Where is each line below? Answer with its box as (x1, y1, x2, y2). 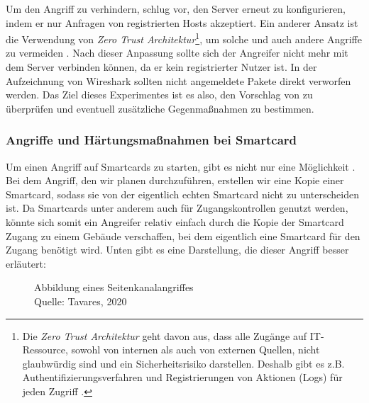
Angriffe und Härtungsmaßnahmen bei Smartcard (6, 131, 297, 149)
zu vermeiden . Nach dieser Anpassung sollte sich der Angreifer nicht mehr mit (6, 45, 348, 60)
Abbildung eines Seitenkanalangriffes (34, 280, 194, 295)
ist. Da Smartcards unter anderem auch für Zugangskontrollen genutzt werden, (6, 200, 348, 215)
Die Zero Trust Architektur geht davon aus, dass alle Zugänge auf (22, 328, 307, 343)
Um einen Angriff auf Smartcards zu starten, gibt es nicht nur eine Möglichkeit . (6, 159, 356, 174)
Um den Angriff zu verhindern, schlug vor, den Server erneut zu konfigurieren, (6, 1, 346, 16)
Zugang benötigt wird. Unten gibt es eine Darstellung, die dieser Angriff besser (6, 242, 349, 257)
